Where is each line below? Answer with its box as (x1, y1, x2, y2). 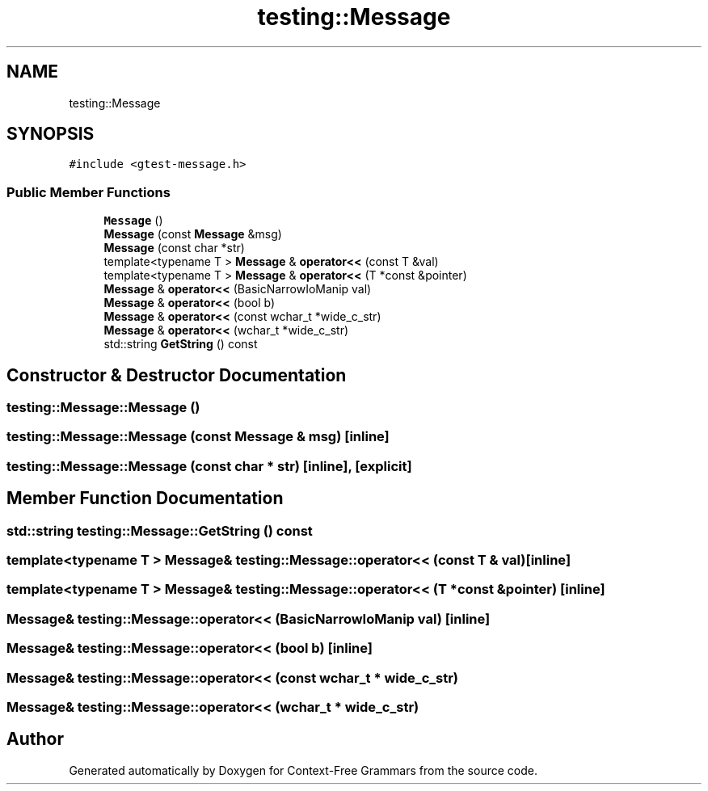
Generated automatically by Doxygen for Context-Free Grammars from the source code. (69, 763, 537, 777)
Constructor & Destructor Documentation (6, 364, 347, 385)
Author (6, 729, 64, 750)
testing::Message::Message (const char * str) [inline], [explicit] (6, 457, 412, 474)
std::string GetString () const (103, 337, 258, 351)
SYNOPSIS (6, 124, 95, 145)
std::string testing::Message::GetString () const (6, 522, 313, 539)
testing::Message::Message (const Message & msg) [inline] (6, 428, 390, 445)
